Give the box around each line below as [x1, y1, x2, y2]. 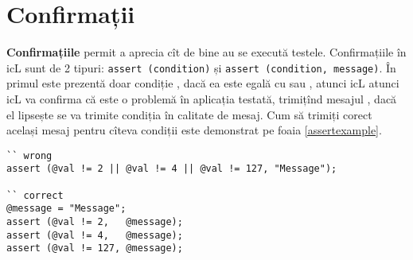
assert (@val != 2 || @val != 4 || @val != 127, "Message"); [6, 163, 337, 175]
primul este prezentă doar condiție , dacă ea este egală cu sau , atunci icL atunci [6, 75, 399, 91]
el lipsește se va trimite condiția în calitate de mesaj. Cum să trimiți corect [6, 106, 372, 122]
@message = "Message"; [6, 203, 127, 215]
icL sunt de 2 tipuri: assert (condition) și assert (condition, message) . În [6, 59, 396, 76]
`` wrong [6, 149, 53, 161]
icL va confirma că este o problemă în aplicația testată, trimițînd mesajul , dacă [6, 90, 397, 107]
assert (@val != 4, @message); [6, 229, 183, 241]
